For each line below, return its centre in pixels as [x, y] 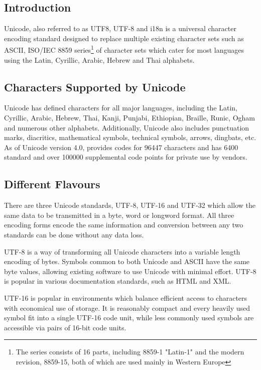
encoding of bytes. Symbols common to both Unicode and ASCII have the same [127, 261]
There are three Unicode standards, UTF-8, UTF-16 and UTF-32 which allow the [130, 205]
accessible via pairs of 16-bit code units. [65, 327]
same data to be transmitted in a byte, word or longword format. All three [119, 215]
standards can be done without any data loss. [74, 234]
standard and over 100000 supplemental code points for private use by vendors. [126, 157]
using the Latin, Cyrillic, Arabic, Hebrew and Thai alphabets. [99, 59]
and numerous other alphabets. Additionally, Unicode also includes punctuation [127, 127]
